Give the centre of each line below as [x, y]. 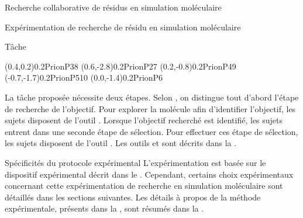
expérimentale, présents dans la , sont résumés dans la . [104, 208]
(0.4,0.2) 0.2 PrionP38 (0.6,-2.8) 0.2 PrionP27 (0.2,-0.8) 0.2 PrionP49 [120, 66]
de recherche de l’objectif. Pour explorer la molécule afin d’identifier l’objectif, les [150, 108]
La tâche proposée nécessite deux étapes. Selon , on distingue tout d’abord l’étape [152, 97]
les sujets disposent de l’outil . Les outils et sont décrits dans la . [121, 143]
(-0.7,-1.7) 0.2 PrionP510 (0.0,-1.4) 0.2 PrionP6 [84, 77]
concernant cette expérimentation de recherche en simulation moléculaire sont [144, 186]
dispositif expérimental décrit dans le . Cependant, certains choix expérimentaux [149, 174]
